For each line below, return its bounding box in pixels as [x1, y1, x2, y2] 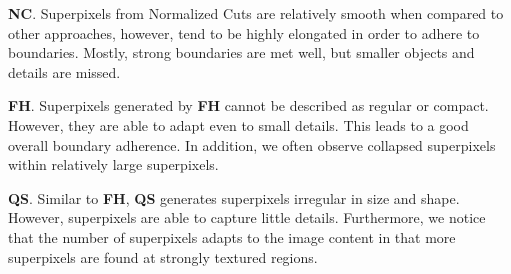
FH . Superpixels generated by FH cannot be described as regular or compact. [8, 95, 489, 116]
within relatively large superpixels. [8, 154, 219, 175]
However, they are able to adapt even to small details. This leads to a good [8, 114, 469, 135]
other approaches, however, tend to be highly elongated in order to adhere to [8, 22, 480, 43]
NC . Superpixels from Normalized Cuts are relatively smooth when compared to [8, 3, 504, 23]
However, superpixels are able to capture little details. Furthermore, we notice [8, 207, 486, 228]
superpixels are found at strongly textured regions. [8, 246, 318, 267]
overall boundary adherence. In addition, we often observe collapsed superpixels [8, 134, 496, 155]
